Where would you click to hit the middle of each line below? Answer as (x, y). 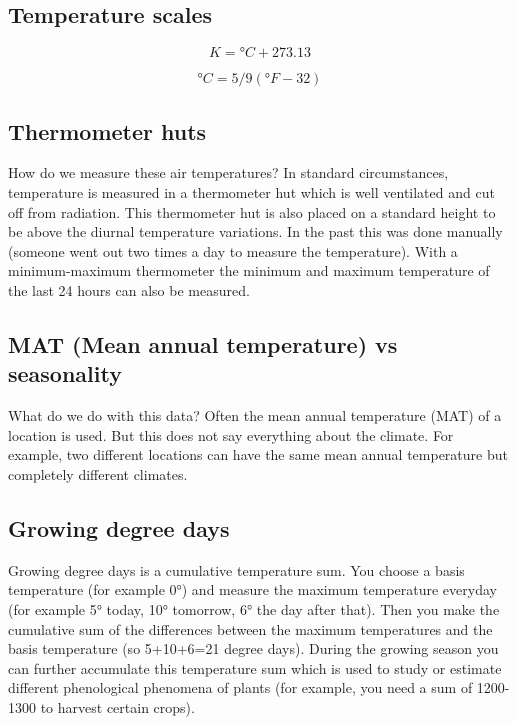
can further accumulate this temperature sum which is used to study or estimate (255, 667)
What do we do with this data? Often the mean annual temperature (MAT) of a (255, 415)
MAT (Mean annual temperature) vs (203, 343)
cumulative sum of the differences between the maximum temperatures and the (250, 628)
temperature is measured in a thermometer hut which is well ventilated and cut (251, 192)
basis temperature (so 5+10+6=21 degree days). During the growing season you (253, 648)
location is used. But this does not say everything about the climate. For (231, 434)
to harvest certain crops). (117, 706)
